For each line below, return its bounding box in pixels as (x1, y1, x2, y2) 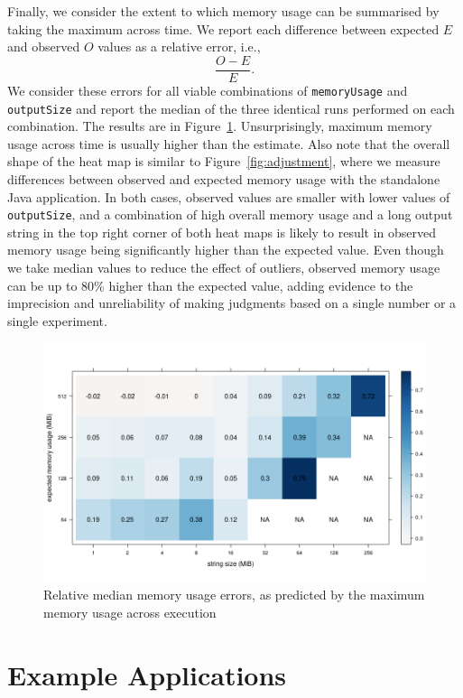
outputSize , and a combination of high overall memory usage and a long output (7, 205, 453, 224)
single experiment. (7, 311, 107, 330)
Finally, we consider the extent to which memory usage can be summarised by (7, 2, 440, 20)
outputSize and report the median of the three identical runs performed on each (7, 98, 455, 117)
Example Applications (7, 656, 287, 693)
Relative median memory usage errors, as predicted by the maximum (43, 585, 425, 604)
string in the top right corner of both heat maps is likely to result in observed (7, 222, 437, 241)
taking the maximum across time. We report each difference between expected (7, 19, 440, 38)
